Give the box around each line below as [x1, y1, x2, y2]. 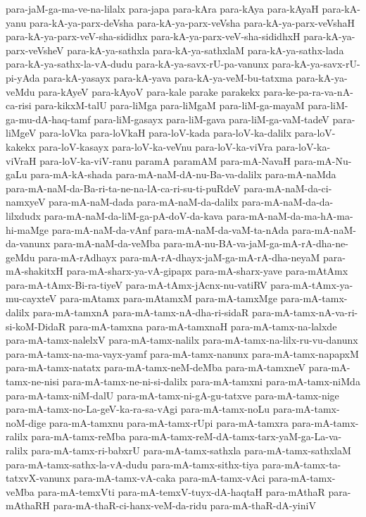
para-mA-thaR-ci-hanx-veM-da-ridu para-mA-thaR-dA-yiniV [53, 498, 316, 513]
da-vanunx [6, 236, 51, 251]
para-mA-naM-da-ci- [244, 180, 332, 195]
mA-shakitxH [6, 263, 63, 278]
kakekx [6, 139, 36, 154]
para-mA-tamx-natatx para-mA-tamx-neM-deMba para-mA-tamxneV [6, 360, 305, 375]
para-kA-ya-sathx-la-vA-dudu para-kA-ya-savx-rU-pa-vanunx [6, 56, 269, 71]
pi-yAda [6, 70, 40, 85]
